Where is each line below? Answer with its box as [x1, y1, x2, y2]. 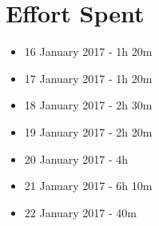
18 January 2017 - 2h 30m [24, 97, 153, 113]
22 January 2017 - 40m [24, 204, 137, 220]
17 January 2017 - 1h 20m [24, 69, 153, 86]
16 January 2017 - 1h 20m [24, 43, 153, 60]
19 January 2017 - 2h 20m [24, 123, 153, 140]
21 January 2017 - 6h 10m [24, 177, 153, 194]
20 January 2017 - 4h [24, 150, 129, 167]
